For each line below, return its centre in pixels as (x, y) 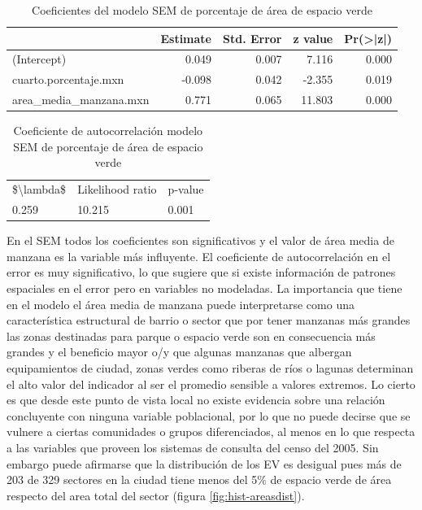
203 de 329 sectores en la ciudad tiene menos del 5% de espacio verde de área (199, 479)
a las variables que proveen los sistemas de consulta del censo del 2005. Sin (193, 447)
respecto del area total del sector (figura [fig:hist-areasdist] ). (156, 495)
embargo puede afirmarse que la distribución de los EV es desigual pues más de (204, 463)
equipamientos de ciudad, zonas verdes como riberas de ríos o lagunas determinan (210, 367)
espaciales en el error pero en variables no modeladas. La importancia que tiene (204, 288)
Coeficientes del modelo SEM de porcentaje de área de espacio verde (202, 10)
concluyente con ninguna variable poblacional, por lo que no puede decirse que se (209, 415)
